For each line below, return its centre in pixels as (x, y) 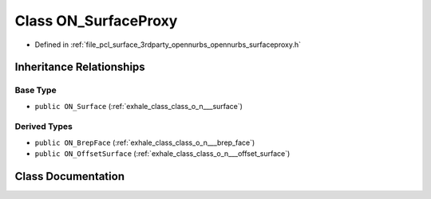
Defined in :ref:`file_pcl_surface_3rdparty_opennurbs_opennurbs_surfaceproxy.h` (168, 45)
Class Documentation (70, 176)
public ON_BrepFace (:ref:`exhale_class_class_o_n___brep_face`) (145, 142)
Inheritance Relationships (80, 67)
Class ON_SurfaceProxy (96, 21)
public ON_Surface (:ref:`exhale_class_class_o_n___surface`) (139, 106)
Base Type (36, 90)
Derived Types (44, 127)
